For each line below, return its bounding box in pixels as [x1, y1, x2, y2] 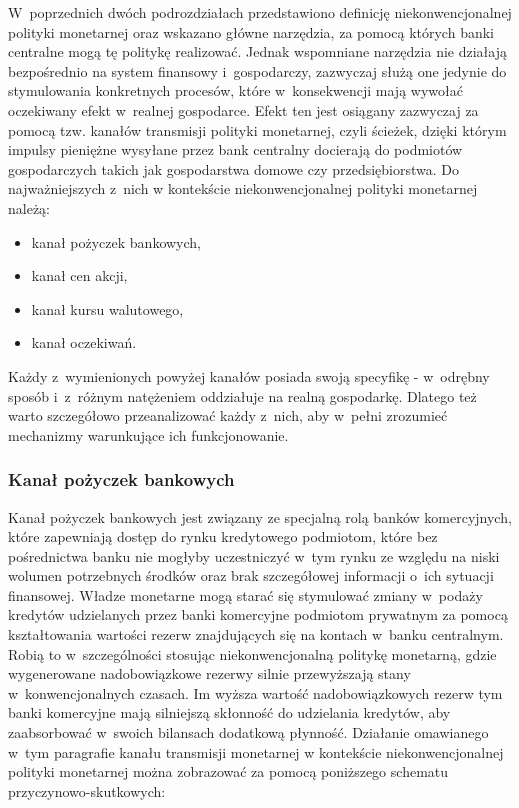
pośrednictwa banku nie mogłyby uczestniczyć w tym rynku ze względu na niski [8, 545, 500, 566]
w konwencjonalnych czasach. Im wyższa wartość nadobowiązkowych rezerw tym [8, 682, 503, 703]
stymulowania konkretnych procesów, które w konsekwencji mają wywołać [8, 80, 463, 101]
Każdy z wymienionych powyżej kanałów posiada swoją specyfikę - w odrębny [8, 365, 490, 386]
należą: [8, 197, 50, 218]
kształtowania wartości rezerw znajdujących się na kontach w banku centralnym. [8, 624, 504, 645]
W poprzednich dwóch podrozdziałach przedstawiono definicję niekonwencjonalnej [8, 2, 512, 22]
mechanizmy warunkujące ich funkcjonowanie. [8, 424, 289, 445]
